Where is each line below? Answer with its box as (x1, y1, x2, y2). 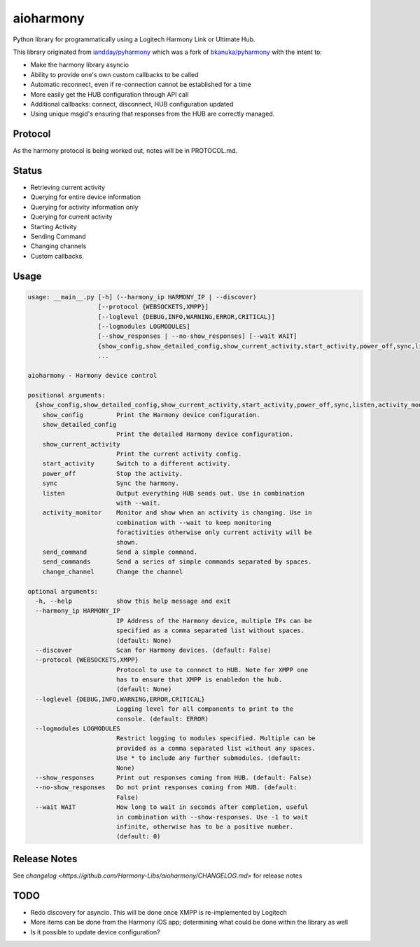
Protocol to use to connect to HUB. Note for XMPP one (115, 666, 309, 674)
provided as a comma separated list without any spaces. (115, 744, 316, 752)
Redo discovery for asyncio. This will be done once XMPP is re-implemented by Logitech (30, 908, 287, 916)
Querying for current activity (30, 212, 113, 221)
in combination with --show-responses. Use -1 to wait (115, 813, 309, 821)
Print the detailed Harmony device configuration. (115, 430, 294, 438)
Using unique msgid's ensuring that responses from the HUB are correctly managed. (30, 109, 275, 118)
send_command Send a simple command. (42, 547, 198, 556)
